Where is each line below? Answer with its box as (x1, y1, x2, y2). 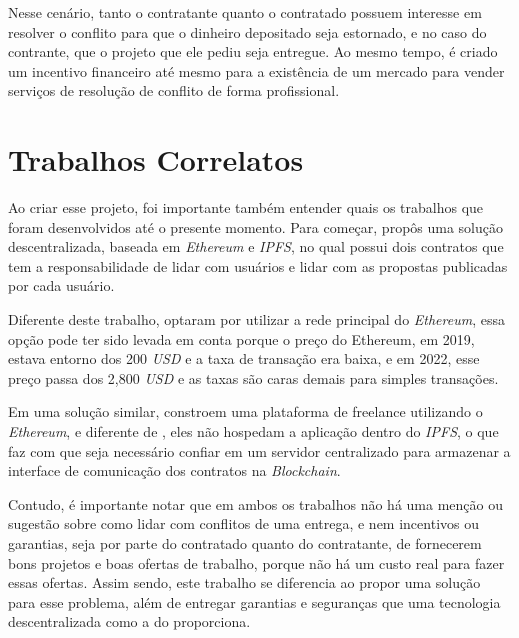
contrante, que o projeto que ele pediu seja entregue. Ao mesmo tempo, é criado (8, 41, 498, 62)
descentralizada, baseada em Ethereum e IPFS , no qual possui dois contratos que (8, 236, 504, 257)
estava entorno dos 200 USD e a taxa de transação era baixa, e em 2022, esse (8, 348, 480, 369)
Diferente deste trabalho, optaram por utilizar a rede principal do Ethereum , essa (8, 309, 505, 330)
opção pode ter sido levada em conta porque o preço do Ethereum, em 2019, (8, 328, 475, 349)
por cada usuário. (8, 275, 115, 296)
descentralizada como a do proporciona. (8, 611, 251, 632)
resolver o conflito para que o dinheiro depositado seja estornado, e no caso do (8, 21, 487, 42)
